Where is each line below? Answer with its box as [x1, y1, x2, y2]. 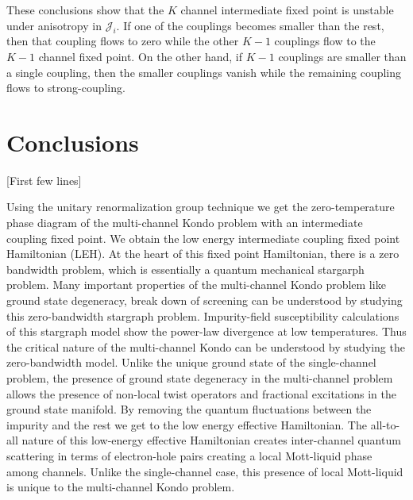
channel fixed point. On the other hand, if [38, 48, 243, 64]
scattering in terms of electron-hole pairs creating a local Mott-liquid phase [6, 447, 372, 463]
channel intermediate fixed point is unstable [180, 2, 394, 17]
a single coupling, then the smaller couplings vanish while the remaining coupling [6, 63, 402, 80]
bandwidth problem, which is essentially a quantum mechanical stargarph [6, 260, 365, 277]
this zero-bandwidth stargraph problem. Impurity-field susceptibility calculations [6, 307, 399, 324]
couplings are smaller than [278, 48, 407, 64]
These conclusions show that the [6, 2, 164, 17]
